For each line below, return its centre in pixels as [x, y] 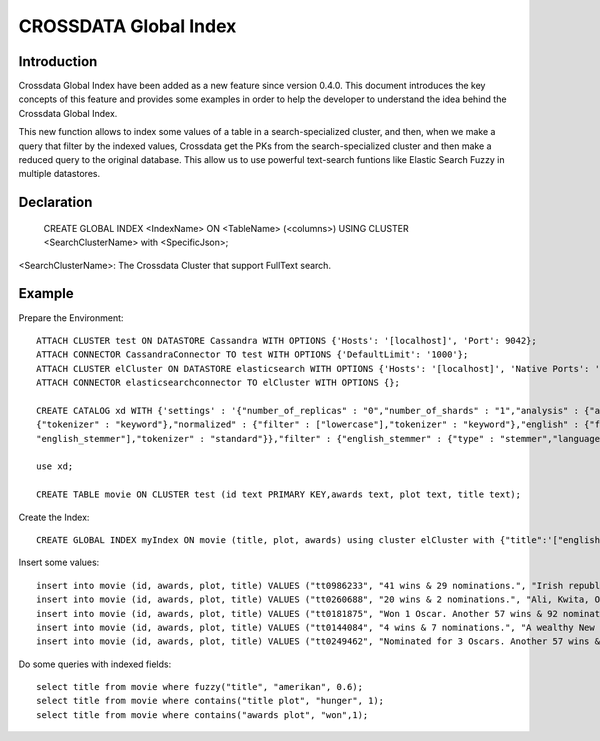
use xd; [55, 466]
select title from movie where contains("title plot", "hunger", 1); [210, 701]
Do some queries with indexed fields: [95, 664]
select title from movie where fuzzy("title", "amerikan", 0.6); [200, 687]
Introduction [58, 61]
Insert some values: [59, 562]
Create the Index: [54, 517]
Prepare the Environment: [71, 317]
